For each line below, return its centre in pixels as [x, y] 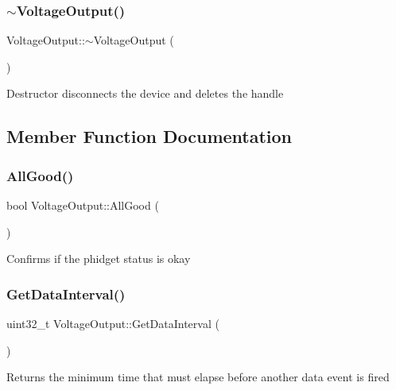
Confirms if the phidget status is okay [99, 259]
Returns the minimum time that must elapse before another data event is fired [198, 377]
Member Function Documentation [149, 136]
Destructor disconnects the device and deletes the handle [145, 93]
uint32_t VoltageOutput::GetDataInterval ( [113, 323]
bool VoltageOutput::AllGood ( [83, 205]
